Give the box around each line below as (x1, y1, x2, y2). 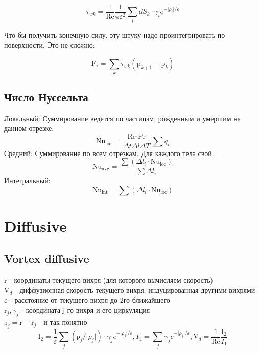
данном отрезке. (4, 123, 54, 134)
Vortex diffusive (4, 250, 89, 266)
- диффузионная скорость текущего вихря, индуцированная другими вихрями (15, 284, 255, 295)
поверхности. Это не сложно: (4, 39, 95, 50)
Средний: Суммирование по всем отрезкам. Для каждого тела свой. (4, 147, 214, 158)
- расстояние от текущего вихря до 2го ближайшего (10, 294, 170, 305)
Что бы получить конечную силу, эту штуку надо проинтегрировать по (4, 29, 225, 40)
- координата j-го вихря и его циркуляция (21, 304, 150, 315)
